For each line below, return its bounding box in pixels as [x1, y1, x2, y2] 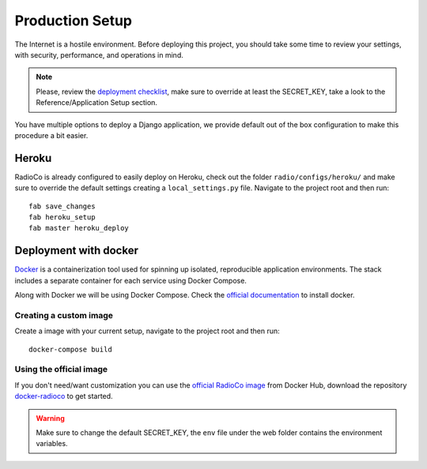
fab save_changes [28, 201, 96, 211]
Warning [36, 413, 65, 422]
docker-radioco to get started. [14, 392, 114, 401]
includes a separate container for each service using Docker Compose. [14, 276, 247, 285]
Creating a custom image [14, 310, 114, 321]
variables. [36, 439, 68, 448]
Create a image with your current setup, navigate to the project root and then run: [14, 326, 280, 336]
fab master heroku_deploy [28, 223, 130, 233]
